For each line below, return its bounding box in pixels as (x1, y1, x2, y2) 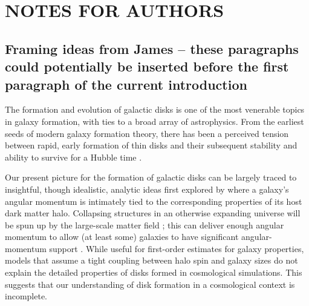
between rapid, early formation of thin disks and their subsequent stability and (5, 139, 298, 151)
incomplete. (5, 290, 47, 302)
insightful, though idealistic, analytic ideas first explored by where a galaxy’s (5, 182, 289, 195)
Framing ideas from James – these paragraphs (5, 39, 299, 58)
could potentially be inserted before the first (5, 57, 289, 76)
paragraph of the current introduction (5, 75, 247, 93)
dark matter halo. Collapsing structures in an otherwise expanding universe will (5, 207, 301, 219)
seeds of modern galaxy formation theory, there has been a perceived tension (5, 127, 289, 139)
